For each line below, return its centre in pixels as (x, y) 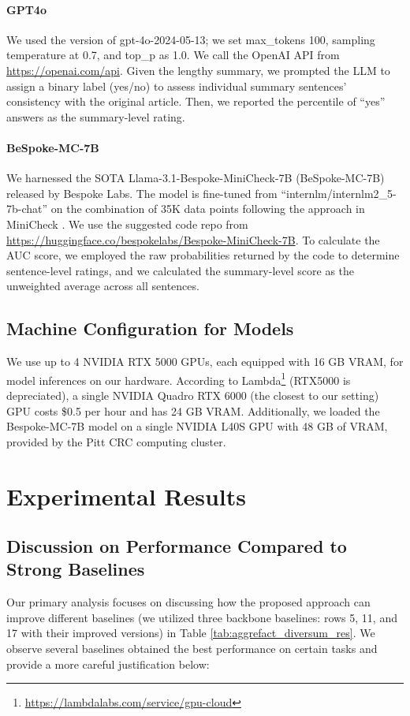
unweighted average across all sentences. (103, 286)
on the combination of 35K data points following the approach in (208, 209)
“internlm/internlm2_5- (339, 193)
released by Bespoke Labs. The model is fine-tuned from (142, 193)
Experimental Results (126, 496)
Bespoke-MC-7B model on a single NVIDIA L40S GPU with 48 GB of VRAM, (197, 426)
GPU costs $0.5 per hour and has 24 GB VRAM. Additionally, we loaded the (193, 410)
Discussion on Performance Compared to (177, 546)
